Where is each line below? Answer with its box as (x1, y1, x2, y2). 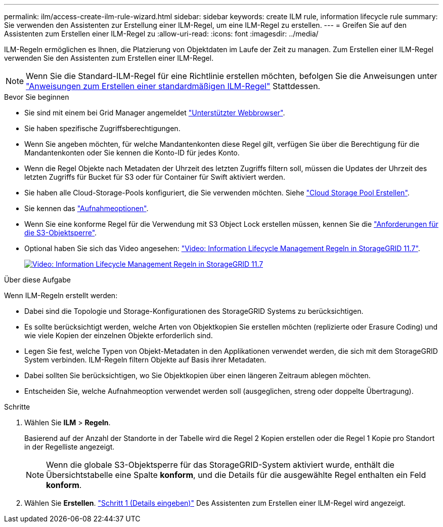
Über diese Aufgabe (4, 275, 71, 284)
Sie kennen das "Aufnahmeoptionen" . (24, 204, 149, 213)
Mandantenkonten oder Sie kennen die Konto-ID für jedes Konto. (24, 148, 240, 157)
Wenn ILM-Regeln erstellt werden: (4, 291, 118, 300)
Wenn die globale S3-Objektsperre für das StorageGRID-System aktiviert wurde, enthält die (46, 460, 394, 470)
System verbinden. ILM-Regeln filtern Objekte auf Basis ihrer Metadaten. (24, 355, 267, 364)
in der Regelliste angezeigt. (24, 442, 115, 451)
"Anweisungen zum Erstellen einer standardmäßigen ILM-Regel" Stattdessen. (26, 81, 321, 91)
